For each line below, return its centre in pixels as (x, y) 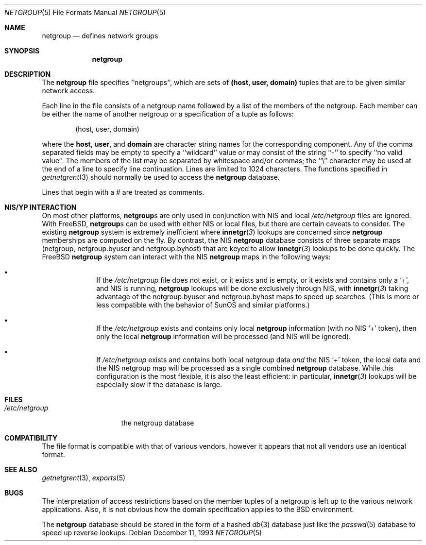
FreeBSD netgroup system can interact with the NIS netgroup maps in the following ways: (186, 257)
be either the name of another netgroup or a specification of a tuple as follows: (168, 114)
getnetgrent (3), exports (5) (84, 478)
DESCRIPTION (28, 74)
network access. (68, 91)
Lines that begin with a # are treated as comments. (123, 192)
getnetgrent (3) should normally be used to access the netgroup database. (161, 177)
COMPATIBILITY (31, 438)
